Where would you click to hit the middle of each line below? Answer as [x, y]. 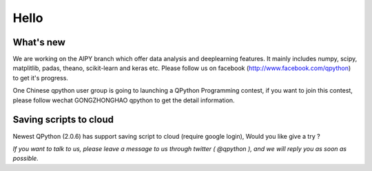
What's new [39, 42]
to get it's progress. [41, 78]
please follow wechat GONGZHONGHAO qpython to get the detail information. [124, 100]
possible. [26, 159]
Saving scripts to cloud [63, 120]
